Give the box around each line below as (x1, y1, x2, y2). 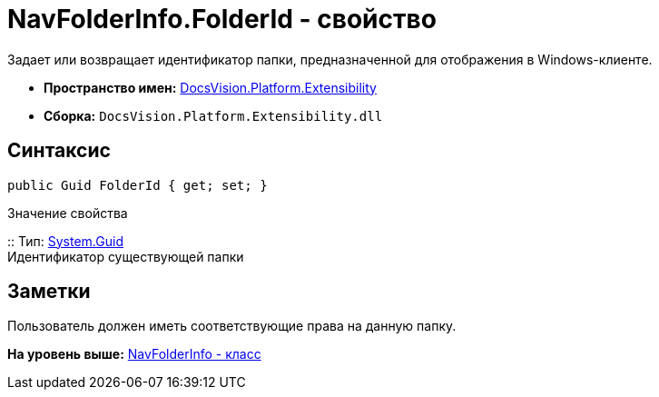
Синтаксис (7, 139, 111, 163)
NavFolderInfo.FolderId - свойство (7, 4, 437, 35)
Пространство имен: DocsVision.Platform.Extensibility (44, 79, 377, 95)
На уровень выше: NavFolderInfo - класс (7, 346, 261, 362)
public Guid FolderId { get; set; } (7, 177, 268, 193)
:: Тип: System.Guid (7, 233, 123, 249)
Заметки (7, 280, 91, 303)
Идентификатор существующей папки (7, 248, 244, 264)
